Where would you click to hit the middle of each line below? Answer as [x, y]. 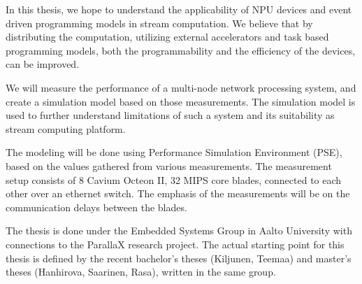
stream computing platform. [66, 128]
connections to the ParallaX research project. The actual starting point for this [175, 244]
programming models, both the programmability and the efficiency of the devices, [181, 50]
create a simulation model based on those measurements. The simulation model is [181, 101]
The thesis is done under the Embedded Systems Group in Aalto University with [179, 230]
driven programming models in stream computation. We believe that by [159, 23]
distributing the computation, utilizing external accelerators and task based [167, 37]
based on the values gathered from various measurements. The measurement [169, 165]
